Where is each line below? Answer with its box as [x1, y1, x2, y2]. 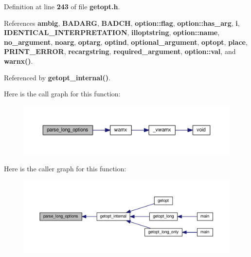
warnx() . [4, 55, 33, 66]
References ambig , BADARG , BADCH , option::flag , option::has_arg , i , [4, 18, 240, 28]
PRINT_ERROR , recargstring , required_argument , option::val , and [4, 46, 236, 56]
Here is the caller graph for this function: [4, 163, 126, 173]
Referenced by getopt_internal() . [4, 72, 110, 82]
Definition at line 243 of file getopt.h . [4, 1, 120, 11]
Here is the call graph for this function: [4, 89, 121, 99]
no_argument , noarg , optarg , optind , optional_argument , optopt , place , [4, 37, 248, 47]
